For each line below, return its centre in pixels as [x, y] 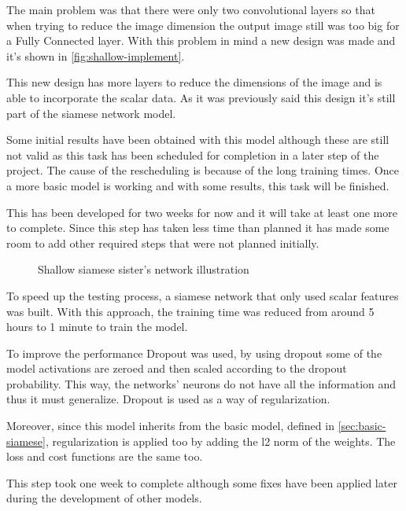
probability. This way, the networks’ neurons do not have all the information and [201, 383]
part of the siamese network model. [91, 113]
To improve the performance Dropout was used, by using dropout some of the [194, 353]
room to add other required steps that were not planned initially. [163, 243]
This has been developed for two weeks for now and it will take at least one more [202, 212]
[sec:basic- [362, 426]
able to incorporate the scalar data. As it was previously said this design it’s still [201, 97]
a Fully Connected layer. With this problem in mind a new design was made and [201, 40]
